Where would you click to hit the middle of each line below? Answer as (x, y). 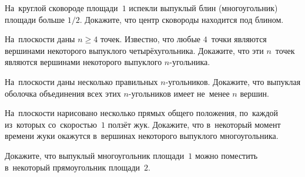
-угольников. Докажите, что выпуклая (233, 81)
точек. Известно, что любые (150, 39)
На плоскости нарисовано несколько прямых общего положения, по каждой (142, 113)
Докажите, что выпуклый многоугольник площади (95, 155)
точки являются (239, 39)
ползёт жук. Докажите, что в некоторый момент (194, 124)
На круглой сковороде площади (61, 8)
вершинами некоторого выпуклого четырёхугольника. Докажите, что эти (134, 50)
